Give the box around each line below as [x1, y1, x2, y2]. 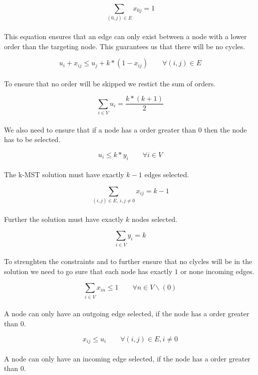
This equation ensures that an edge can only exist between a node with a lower [4, 31, 247, 41]
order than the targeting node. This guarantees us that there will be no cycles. [4, 41, 245, 51]
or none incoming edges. [180, 266, 254, 276]
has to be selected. [4, 134, 61, 145]
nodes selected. [132, 213, 177, 224]
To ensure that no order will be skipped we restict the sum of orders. [4, 78, 216, 88]
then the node [204, 124, 247, 135]
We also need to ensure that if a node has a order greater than [4, 124, 196, 135]
